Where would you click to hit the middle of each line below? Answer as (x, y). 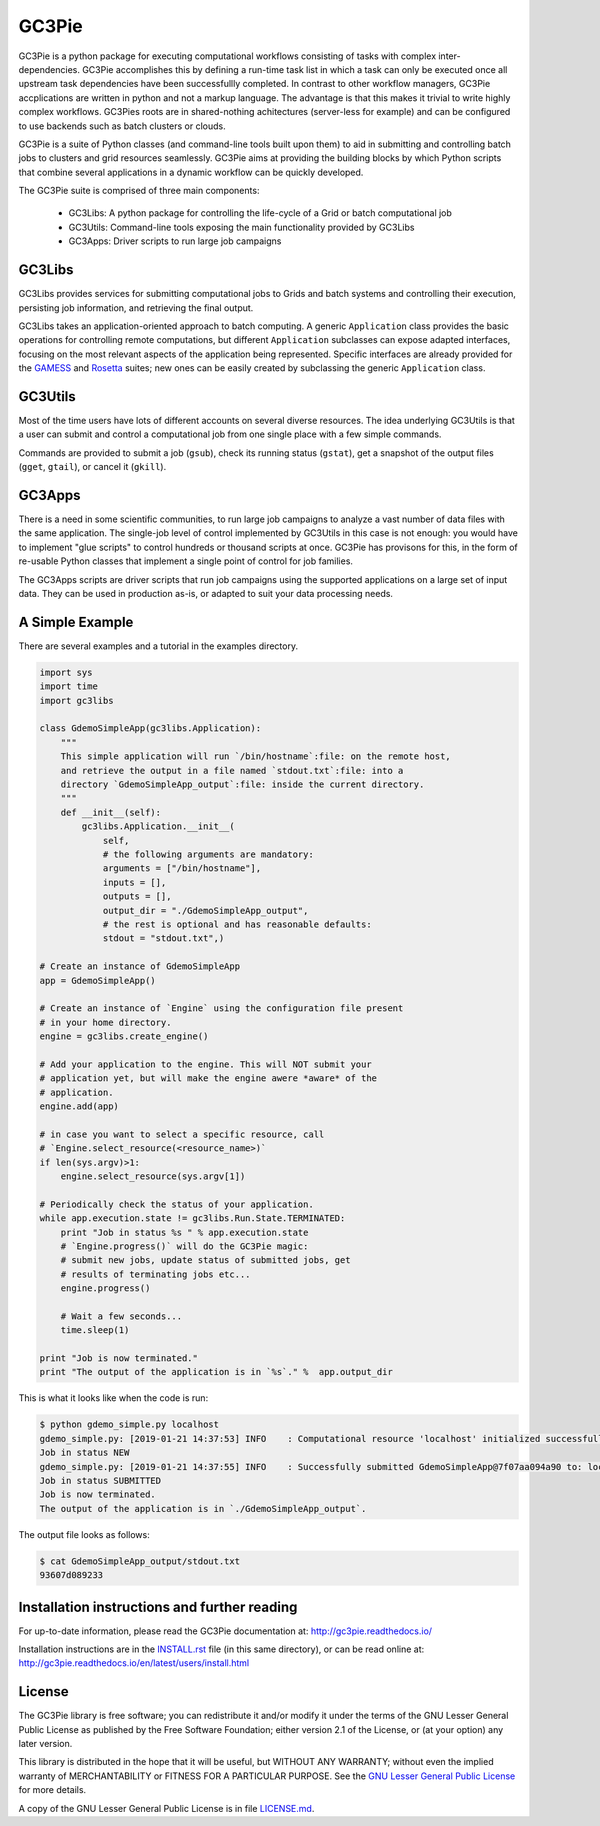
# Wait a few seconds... (121, 1316)
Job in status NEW (84, 1453)
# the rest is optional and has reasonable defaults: (237, 924)
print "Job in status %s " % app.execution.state (184, 1232)
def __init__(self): (111, 812)
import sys (66, 672)
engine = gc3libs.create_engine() (124, 1036)
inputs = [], (134, 882)
